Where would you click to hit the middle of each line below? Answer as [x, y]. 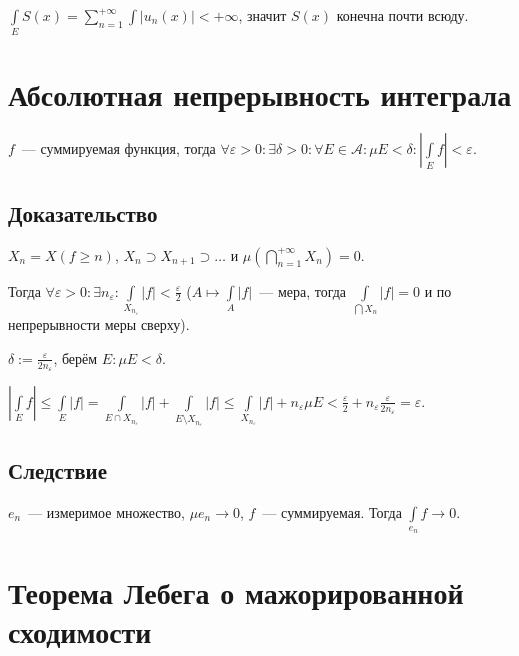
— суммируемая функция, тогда [118, 148]
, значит [262, 15]
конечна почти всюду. [402, 15]
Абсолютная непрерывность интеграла [260, 93]
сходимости [80, 630]
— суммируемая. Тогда [332, 511]
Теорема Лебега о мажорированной [236, 591]
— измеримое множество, [106, 511]
